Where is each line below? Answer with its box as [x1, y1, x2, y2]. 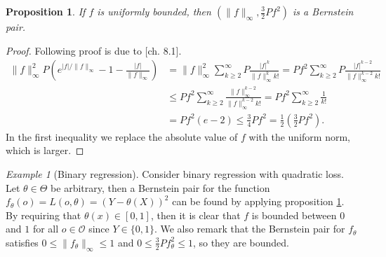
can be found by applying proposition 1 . [172, 194, 345, 209]
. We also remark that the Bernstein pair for [154, 221, 345, 236]
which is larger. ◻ [6, 143, 84, 158]
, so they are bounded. [192, 235, 289, 249]
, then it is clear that [150, 207, 241, 222]
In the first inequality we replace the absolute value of [6, 129, 238, 144]
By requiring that [6, 207, 81, 222]
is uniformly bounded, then [97, 4, 211, 18]
